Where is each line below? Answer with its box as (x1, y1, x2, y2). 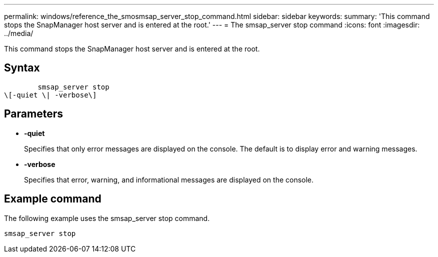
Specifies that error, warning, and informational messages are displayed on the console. (24, 175, 314, 184)
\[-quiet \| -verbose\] (4, 90, 97, 99)
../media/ (4, 29, 33, 37)
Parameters (4, 107, 63, 120)
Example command (4, 192, 101, 205)
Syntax (4, 61, 40, 74)
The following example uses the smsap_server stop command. (4, 213, 210, 222)
